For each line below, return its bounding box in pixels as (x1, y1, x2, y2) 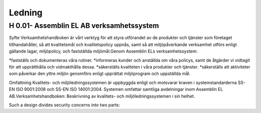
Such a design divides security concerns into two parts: (9, 102, 120, 108)
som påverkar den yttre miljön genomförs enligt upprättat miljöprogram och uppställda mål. (9, 71, 191, 77)
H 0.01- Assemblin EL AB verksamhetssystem (9, 21, 159, 30)
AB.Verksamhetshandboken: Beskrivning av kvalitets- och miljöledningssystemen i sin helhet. (9, 93, 195, 99)
